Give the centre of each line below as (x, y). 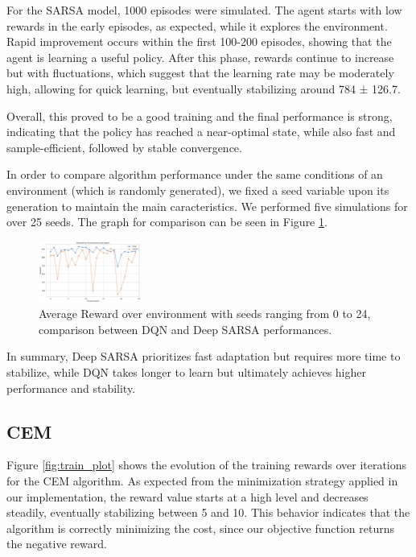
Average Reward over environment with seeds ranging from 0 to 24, (205, 314)
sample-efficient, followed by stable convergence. (124, 147)
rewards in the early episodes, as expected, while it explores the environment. (197, 25)
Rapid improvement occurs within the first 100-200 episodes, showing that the (199, 41)
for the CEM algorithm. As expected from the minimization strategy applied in (202, 480)
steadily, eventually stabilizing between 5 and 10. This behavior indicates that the (208, 512)
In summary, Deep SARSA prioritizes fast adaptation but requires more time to (204, 356)
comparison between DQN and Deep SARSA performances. (185, 329)
